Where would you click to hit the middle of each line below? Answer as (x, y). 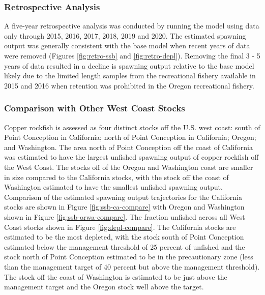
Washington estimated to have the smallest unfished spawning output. (113, 187)
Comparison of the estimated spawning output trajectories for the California (123, 197)
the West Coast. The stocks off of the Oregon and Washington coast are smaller (129, 167)
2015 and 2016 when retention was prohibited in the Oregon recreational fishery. (129, 85)
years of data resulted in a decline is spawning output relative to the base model (129, 65)
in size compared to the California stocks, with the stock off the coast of (116, 177)
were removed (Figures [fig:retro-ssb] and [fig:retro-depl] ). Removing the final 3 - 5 (132, 55)
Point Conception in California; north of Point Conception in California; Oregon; (130, 137)
